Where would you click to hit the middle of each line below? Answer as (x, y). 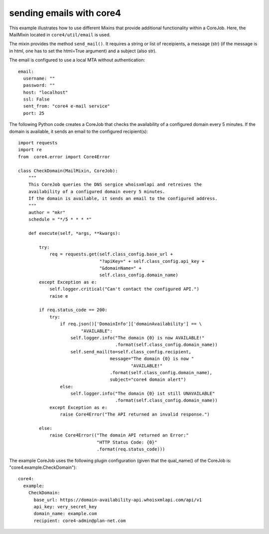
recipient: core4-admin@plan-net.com (80, 521)
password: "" (39, 85)
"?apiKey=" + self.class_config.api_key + (152, 261)
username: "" (39, 78)
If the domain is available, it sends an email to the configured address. (123, 199)
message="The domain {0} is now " (152, 359)
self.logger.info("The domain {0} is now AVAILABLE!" (137, 338)
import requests (38, 143)
